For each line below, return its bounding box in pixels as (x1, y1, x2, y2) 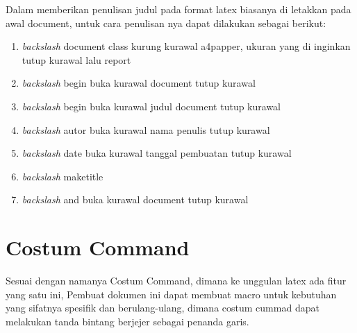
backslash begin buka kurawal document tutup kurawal (22, 76, 256, 90)
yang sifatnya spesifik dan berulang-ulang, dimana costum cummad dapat (6, 300, 319, 315)
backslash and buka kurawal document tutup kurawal (22, 192, 249, 207)
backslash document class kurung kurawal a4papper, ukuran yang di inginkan (22, 39, 351, 53)
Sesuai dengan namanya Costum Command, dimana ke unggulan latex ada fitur (6, 273, 347, 288)
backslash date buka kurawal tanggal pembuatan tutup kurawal (22, 146, 292, 160)
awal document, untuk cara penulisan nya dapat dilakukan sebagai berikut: (6, 15, 326, 30)
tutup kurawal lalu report (22, 52, 131, 67)
